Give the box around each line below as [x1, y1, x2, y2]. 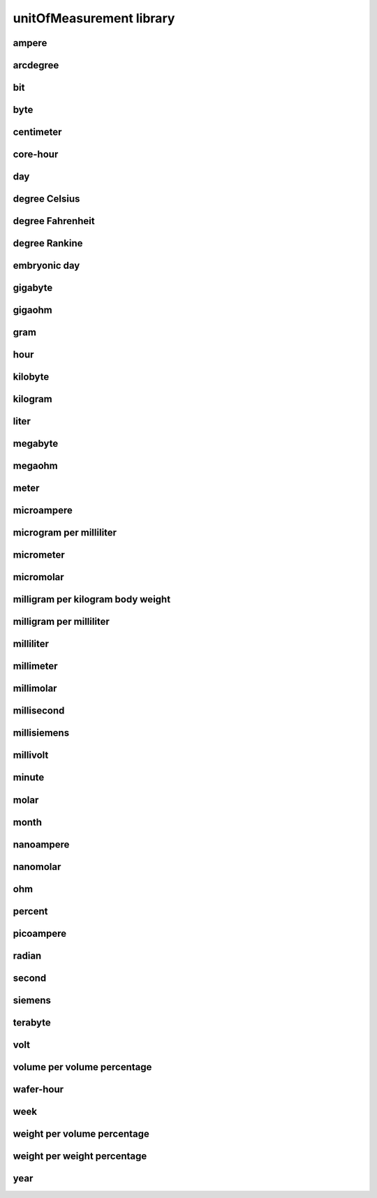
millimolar [13, 683, 57, 695]
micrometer [13, 549, 66, 561]
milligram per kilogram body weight [13, 593, 171, 605]
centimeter [13, 126, 62, 138]
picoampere [13, 927, 67, 939]
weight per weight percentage [13, 1150, 147, 1162]
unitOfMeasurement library [13, 10, 175, 26]
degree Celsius [13, 193, 80, 205]
